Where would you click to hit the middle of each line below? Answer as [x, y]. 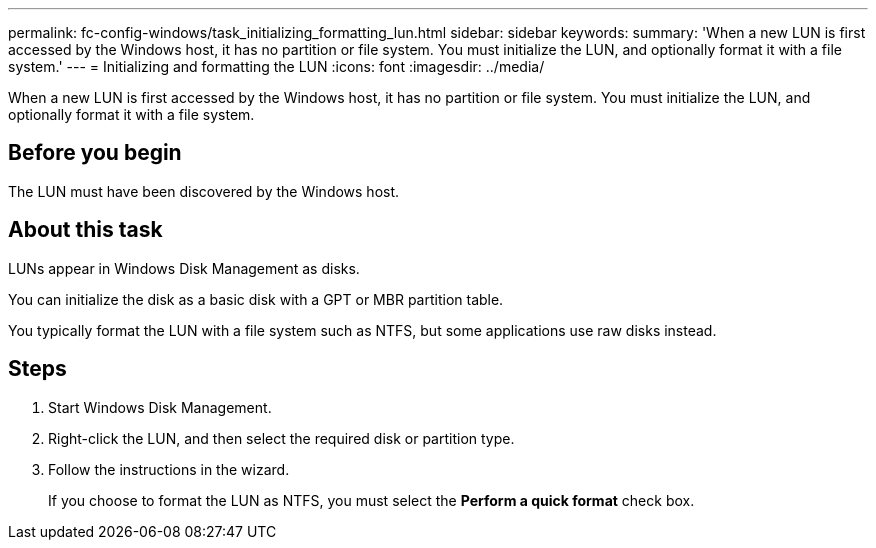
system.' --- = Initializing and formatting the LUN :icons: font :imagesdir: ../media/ [276, 66]
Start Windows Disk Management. [160, 407]
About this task [85, 230]
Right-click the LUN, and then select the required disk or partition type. [281, 438]
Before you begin [95, 153]
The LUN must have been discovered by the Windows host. [204, 191]
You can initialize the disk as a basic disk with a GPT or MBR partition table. [256, 299]
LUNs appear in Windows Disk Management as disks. [184, 268]
